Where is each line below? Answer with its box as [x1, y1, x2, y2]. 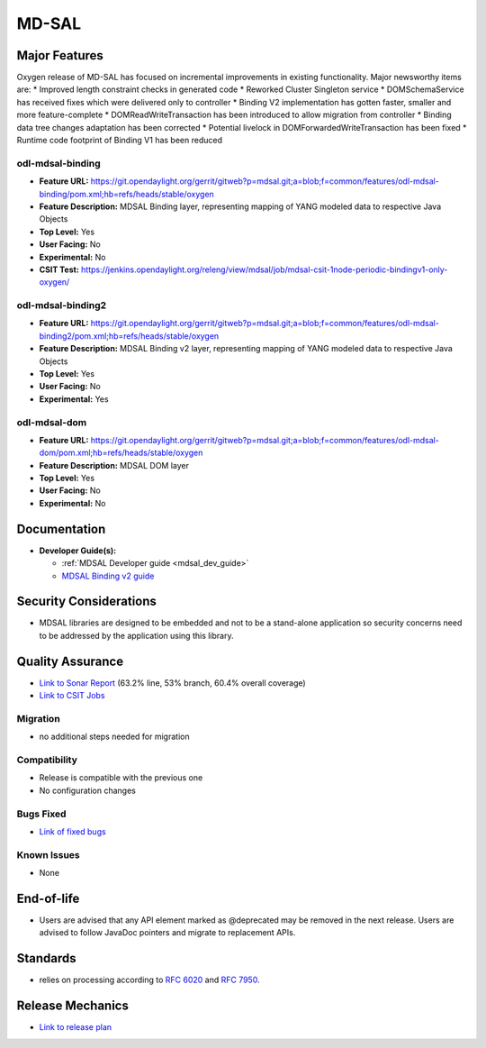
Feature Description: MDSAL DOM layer [39, 460, 189, 470]
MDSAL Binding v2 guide [61, 570, 155, 581]
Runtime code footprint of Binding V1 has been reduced [16, 135, 222, 146]
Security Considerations [16, 594, 157, 609]
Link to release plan [39, 1022, 112, 1033]
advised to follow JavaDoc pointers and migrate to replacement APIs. [39, 927, 296, 938]
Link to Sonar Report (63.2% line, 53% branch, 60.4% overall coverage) [39, 677, 306, 688]
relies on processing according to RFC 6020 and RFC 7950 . [39, 974, 260, 986]
